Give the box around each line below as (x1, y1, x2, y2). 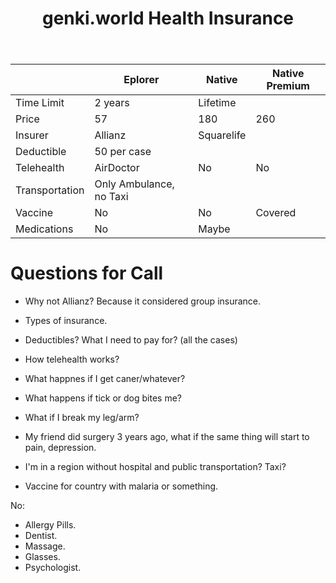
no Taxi (94, 190, 129, 204)
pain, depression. (24, 442, 97, 454)
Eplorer (123, 73, 160, 87)
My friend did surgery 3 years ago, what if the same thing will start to (24, 431, 310, 443)
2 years (94, 96, 130, 110)
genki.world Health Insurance (41, 7, 295, 30)
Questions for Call (10, 262, 164, 285)
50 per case (94, 145, 152, 159)
